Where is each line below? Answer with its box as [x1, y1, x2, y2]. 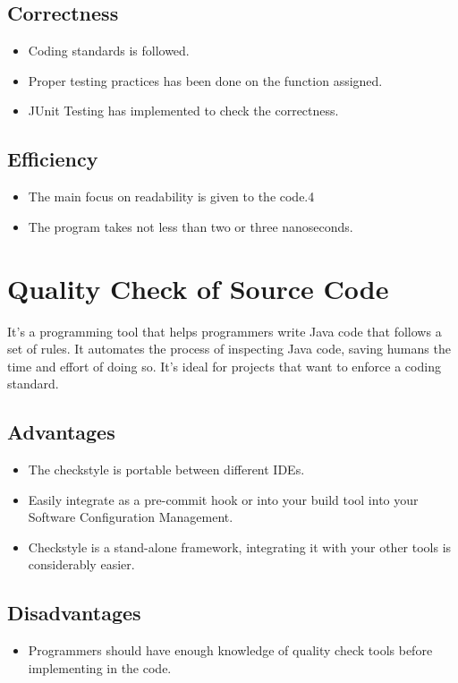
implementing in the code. [28, 658, 172, 677]
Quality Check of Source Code [7, 269, 389, 306]
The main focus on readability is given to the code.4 [28, 187, 315, 206]
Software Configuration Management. [28, 508, 233, 526]
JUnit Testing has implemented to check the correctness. [28, 101, 339, 120]
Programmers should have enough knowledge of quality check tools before [28, 641, 433, 660]
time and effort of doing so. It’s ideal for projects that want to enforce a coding [7, 356, 441, 375]
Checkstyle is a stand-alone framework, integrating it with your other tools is [28, 537, 452, 556]
